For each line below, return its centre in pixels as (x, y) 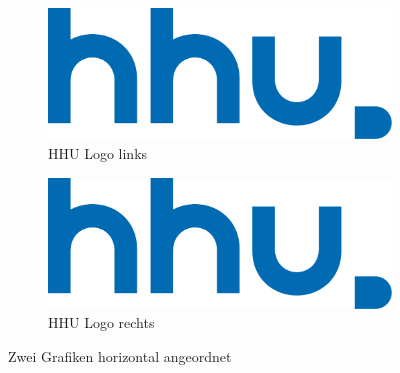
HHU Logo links (98, 152)
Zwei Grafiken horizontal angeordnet (120, 356)
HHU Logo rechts (101, 322)
